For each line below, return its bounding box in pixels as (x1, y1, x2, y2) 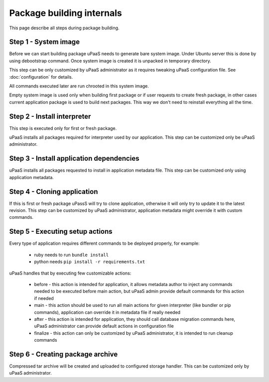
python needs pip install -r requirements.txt (34, 259, 145, 265)
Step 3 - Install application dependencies (9, 154, 139, 163)
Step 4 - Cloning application (9, 187, 98, 196)
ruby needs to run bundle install (34, 252, 109, 258)
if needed (34, 295, 54, 301)
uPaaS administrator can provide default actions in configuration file (34, 323, 174, 329)
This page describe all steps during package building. (9, 25, 120, 31)
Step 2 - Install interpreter (9, 112, 91, 120)
